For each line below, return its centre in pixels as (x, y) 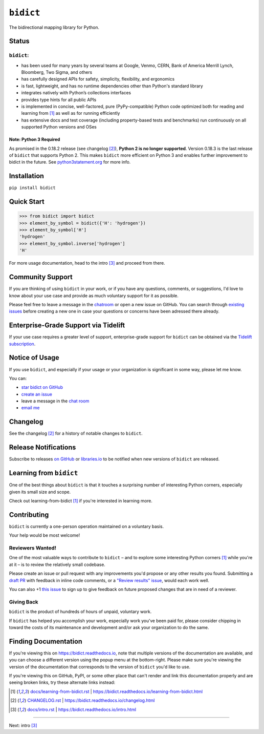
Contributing (29, 514)
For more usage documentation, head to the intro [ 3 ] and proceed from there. (87, 263)
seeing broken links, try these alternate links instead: (62, 682)
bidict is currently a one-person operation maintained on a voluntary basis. (86, 526)
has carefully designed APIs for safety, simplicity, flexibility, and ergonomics (98, 79)
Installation (26, 176)
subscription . (22, 344)
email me (31, 408)
